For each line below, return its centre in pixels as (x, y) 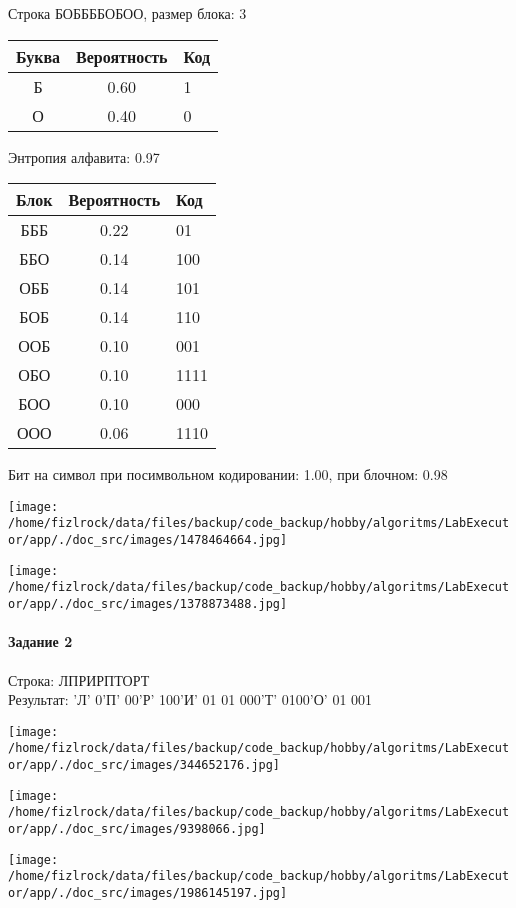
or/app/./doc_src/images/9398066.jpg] (137, 828)
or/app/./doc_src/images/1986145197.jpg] (148, 892)
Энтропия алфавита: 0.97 (84, 156)
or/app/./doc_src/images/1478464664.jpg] (148, 540)
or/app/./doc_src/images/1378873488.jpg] (148, 604)
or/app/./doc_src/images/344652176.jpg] (144, 765)
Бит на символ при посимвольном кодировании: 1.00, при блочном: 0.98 (228, 474)
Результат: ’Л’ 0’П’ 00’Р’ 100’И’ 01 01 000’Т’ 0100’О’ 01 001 (190, 699)
